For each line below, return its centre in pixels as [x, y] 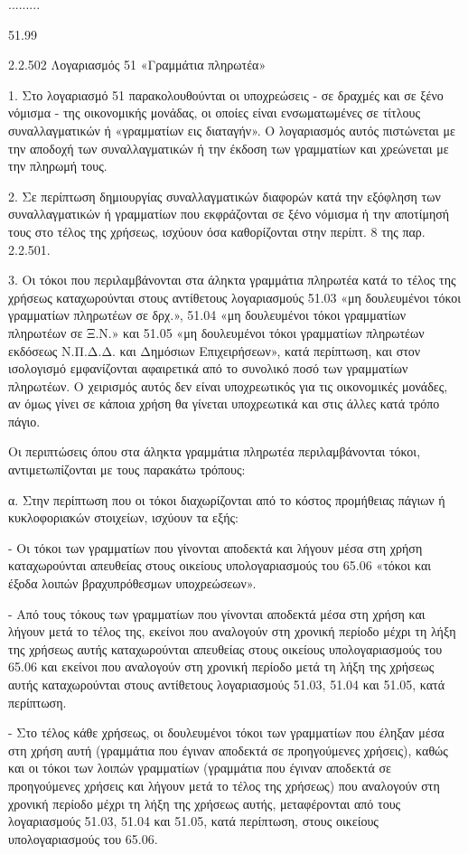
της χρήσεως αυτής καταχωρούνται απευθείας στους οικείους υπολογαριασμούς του [225, 648]
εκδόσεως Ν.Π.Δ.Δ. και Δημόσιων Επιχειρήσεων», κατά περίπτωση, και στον [215, 350]
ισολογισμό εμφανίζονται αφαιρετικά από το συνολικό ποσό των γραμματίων [208, 368]
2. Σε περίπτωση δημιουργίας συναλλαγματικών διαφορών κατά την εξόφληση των [225, 196]
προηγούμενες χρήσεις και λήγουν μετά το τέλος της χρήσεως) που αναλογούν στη [224, 785]
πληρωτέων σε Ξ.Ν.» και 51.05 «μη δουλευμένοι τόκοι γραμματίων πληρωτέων [216, 332]
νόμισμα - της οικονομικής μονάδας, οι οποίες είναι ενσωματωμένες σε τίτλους [214, 113]
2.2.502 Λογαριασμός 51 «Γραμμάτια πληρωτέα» [137, 65]
